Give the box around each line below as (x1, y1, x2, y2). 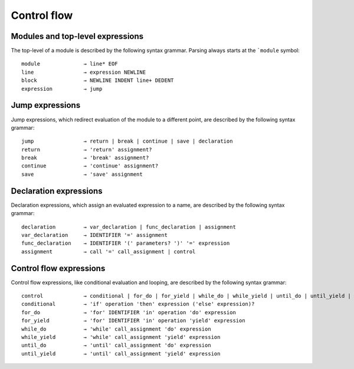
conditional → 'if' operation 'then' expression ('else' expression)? (21, 301, 255, 308)
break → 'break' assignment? (21, 154, 149, 162)
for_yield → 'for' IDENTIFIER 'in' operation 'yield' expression (21, 317, 245, 324)
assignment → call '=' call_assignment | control (21, 248, 196, 255)
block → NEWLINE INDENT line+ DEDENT (21, 77, 174, 84)
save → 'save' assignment (21, 171, 143, 177)
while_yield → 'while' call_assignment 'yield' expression (21, 334, 221, 340)
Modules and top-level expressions (11, 31, 144, 41)
